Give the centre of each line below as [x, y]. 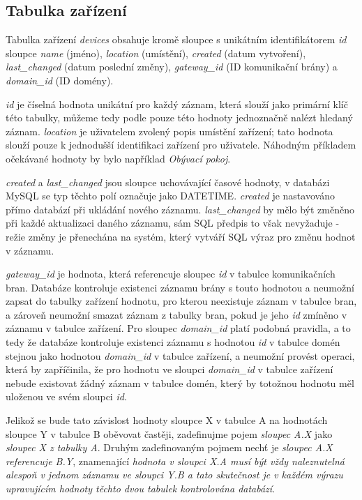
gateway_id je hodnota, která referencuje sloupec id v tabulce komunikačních [171, 274]
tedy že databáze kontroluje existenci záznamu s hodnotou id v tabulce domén [173, 342]
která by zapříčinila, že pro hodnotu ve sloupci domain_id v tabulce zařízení [169, 369]
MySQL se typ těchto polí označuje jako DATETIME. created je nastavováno [170, 196]
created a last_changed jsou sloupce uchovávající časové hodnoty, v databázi [168, 182]
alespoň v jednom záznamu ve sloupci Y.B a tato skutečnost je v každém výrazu [174, 475]
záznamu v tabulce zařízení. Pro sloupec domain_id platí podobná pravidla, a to [178, 328]
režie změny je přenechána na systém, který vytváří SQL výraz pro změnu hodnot [181, 236]
